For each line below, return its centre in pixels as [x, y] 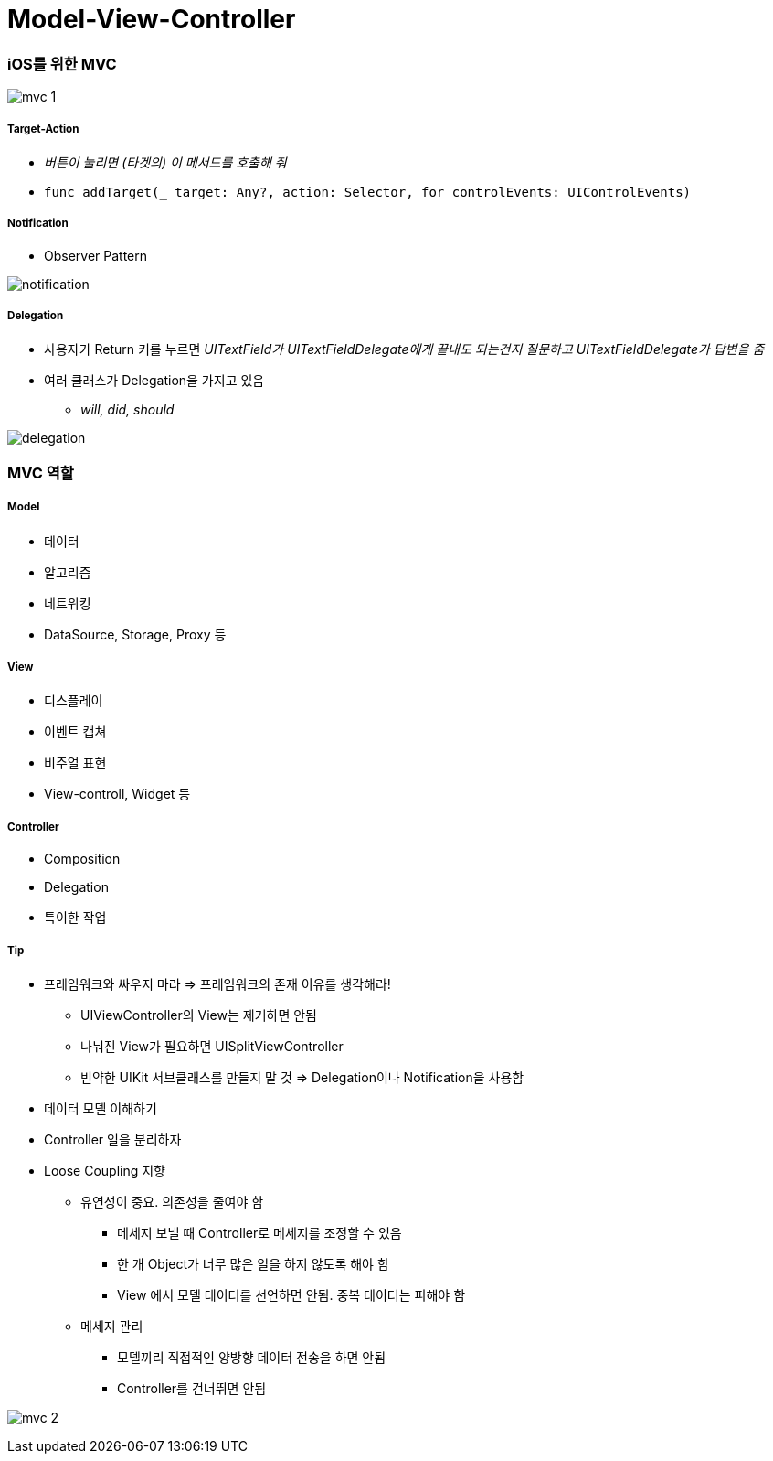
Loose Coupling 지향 [105, 1170]
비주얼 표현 [75, 763]
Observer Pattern [96, 255]
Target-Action [43, 129]
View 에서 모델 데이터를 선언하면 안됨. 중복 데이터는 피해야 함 [291, 1294]
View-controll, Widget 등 [117, 794]
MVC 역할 [41, 473]
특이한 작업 [75, 918]
